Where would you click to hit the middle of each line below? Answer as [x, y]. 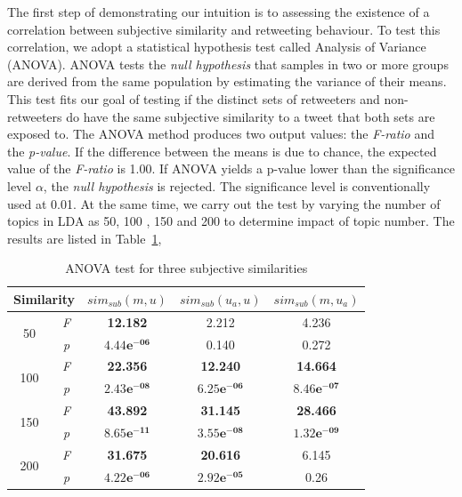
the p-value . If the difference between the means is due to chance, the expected [222, 151]
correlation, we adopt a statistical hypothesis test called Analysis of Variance [217, 47]
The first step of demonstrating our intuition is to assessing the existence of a [219, 12]
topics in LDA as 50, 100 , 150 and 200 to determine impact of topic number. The [231, 221]
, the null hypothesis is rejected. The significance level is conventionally [237, 185]
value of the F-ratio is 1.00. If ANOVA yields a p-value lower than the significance [231, 168]
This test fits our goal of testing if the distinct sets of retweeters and [194, 98]
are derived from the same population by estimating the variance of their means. [227, 81]
